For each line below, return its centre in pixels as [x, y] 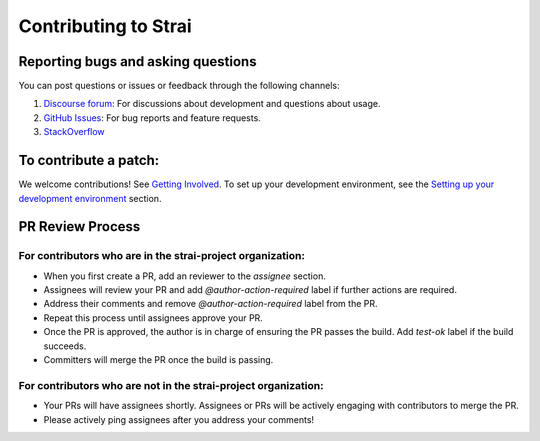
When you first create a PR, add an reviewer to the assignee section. [185, 276]
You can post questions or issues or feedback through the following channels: [179, 86]
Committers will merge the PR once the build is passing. [158, 360]
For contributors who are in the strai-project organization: [161, 256]
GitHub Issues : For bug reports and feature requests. [152, 117]
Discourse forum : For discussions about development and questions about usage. [212, 104]
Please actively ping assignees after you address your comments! [179, 419]
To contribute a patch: [89, 160]
